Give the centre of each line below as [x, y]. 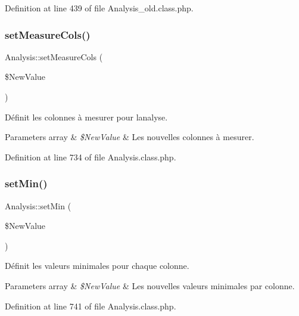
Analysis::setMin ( [38, 205]
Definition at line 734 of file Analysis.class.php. [91, 157]
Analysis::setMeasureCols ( [54, 56]
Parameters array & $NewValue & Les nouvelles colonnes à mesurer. [130, 137]
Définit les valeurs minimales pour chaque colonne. [97, 266]
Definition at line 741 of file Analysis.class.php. [91, 306]
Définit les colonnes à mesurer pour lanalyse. [86, 117]
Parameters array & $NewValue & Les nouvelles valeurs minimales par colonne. [150, 285]
